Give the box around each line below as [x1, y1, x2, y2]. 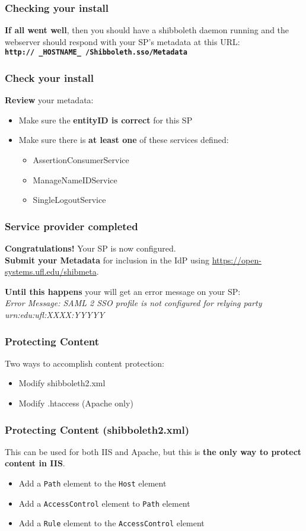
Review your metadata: [5, 94, 94, 106]
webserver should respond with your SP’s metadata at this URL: [5, 35, 240, 47]
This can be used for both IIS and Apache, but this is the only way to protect [5, 445, 302, 457]
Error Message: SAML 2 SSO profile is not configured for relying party [5, 297, 262, 309]
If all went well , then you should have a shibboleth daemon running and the [5, 24, 289, 36]
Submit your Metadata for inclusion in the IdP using [5, 253, 209, 266]
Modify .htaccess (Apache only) [18, 397, 133, 409]
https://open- [212, 253, 262, 266]
